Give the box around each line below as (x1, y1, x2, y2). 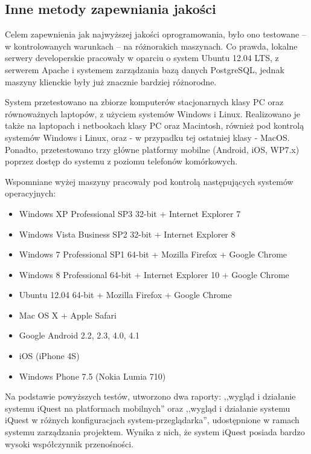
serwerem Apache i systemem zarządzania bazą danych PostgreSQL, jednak (5, 63, 284, 76)
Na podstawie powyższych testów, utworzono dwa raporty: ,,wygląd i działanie (5, 390, 296, 403)
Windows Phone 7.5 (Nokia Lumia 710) (19, 369, 166, 382)
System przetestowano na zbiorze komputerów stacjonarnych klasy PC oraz (5, 96, 284, 108)
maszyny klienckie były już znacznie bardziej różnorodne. (5, 75, 217, 88)
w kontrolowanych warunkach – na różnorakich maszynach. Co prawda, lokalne (5, 39, 298, 52)
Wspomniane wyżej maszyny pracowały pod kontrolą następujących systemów (5, 175, 293, 187)
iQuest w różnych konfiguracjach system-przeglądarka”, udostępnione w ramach (5, 413, 300, 426)
